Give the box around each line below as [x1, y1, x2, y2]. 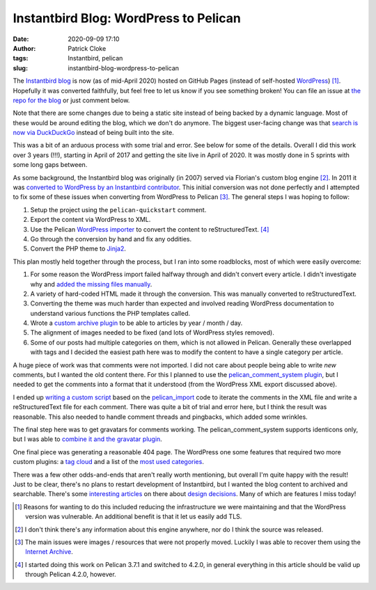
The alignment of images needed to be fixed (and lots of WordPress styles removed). [30, 328, 274, 337]
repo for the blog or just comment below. [13, 96, 130, 104]
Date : [13, 35, 29, 43]
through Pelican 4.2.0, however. [25, 571, 116, 579]
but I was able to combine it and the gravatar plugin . [13, 435, 163, 443]
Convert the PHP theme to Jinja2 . [30, 244, 127, 253]
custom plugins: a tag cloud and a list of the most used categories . [13, 458, 205, 466]
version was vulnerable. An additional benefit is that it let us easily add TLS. [25, 512, 242, 521]
